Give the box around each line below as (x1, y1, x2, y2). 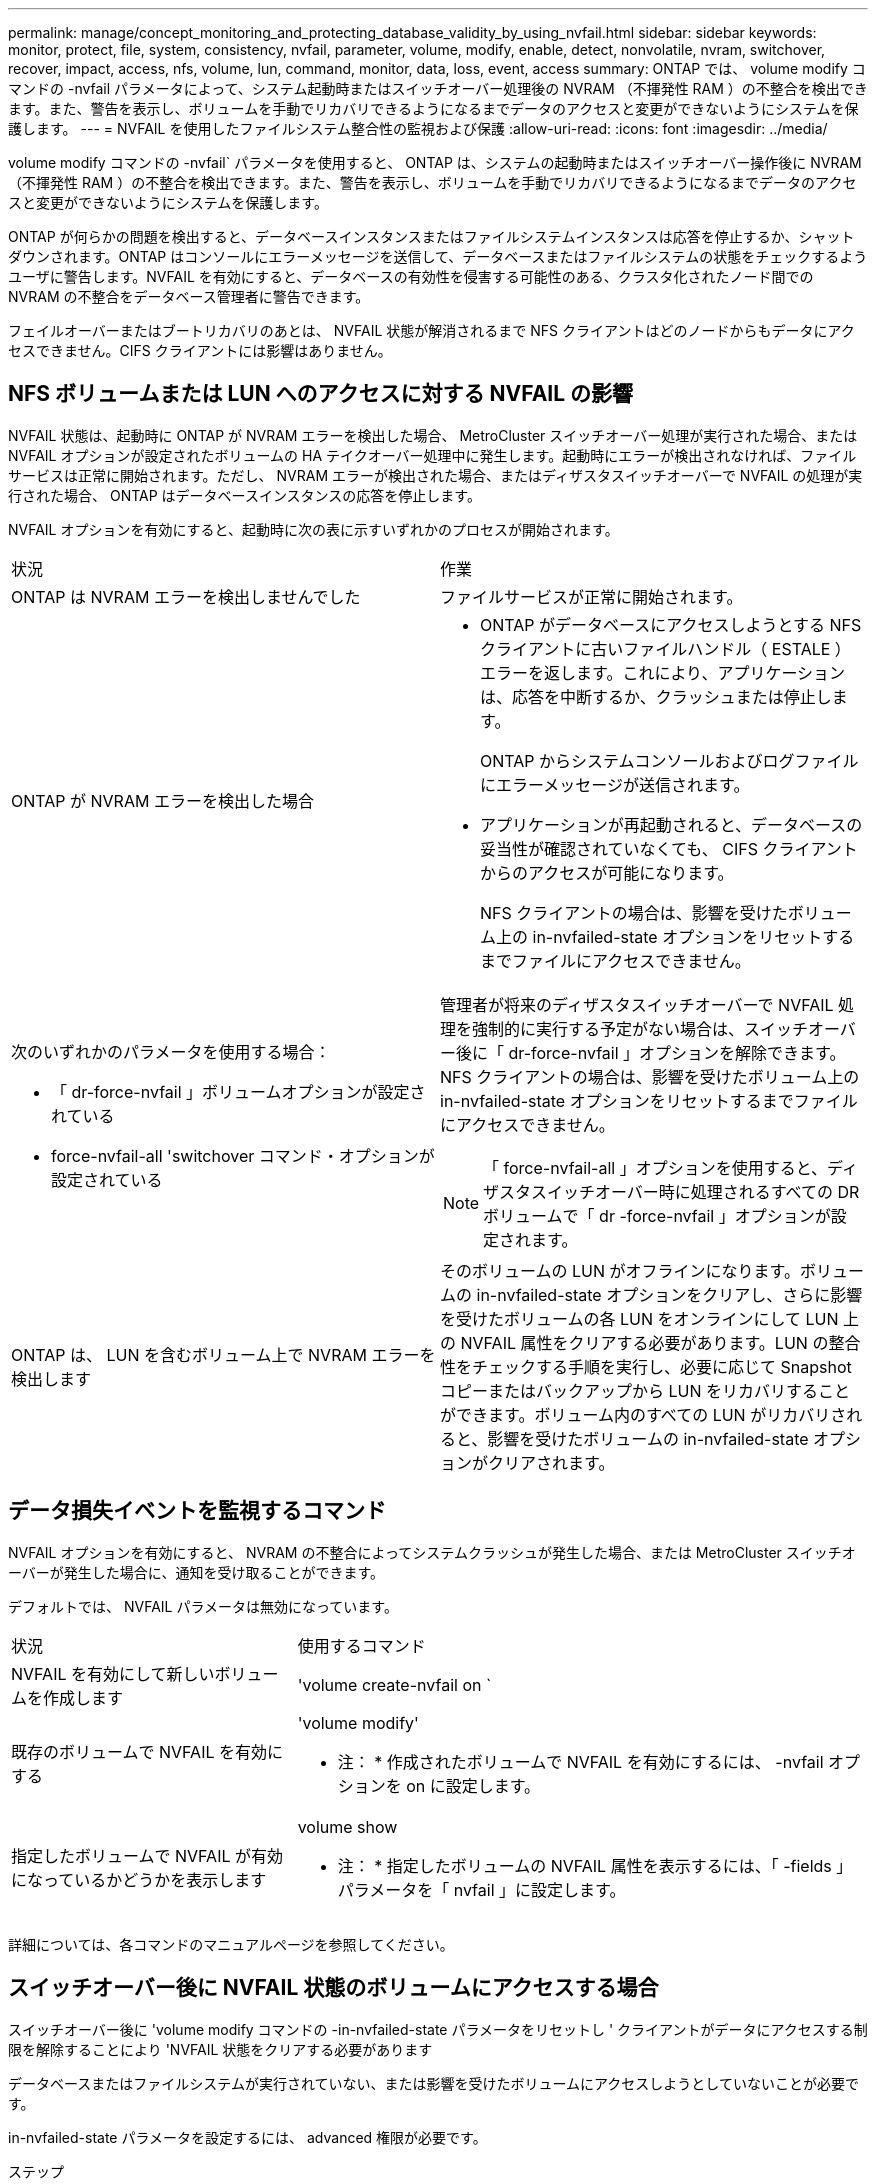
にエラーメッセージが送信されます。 (480, 774, 750, 795)
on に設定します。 (406, 1775, 541, 1796)
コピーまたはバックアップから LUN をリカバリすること (440, 1380, 851, 1401)
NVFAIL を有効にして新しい (11, 1663, 215, 1684)
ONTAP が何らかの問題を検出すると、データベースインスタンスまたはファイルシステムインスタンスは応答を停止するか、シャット (8, 228, 855, 245)
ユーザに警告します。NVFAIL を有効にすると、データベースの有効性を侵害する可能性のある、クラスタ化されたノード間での (8, 268, 814, 285)
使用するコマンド (297, 1635, 426, 1656)
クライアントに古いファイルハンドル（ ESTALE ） (480, 638, 851, 659)
